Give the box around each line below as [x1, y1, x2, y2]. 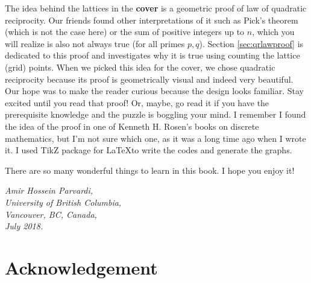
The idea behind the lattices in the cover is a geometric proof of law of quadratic [5, 2, 307, 14]
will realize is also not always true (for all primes [5, 37, 185, 49]
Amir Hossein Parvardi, [5, 184, 93, 197]
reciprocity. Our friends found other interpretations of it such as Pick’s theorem [5, 13, 298, 26]
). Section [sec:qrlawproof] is [199, 37, 304, 49]
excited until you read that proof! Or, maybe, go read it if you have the [5, 96, 269, 109]
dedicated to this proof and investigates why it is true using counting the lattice [5, 49, 300, 62]
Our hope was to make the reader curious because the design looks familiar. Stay [5, 84, 304, 97]
